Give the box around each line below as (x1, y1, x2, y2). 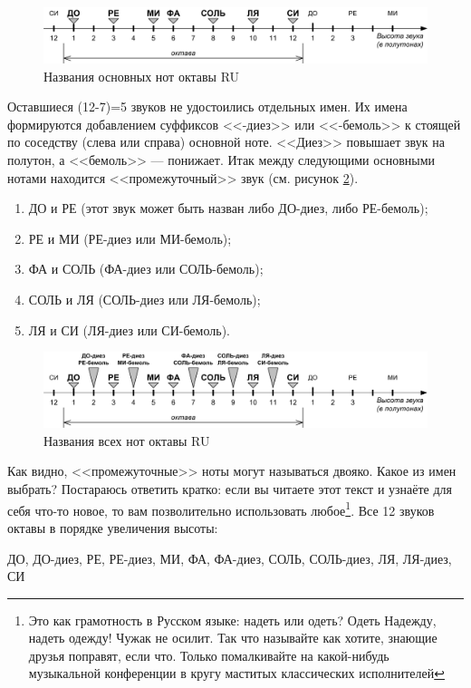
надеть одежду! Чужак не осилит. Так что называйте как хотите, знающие (28, 628, 437, 647)
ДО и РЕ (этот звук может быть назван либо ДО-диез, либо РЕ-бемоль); (28, 199, 428, 218)
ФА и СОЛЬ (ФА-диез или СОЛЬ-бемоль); (28, 259, 264, 278)
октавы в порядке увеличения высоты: (7, 518, 218, 537)
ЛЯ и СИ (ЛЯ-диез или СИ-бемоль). (28, 320, 230, 339)
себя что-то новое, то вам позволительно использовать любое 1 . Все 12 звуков (7, 498, 435, 519)
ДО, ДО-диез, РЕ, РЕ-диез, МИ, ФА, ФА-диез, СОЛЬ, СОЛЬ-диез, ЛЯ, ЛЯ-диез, (7, 548, 452, 567)
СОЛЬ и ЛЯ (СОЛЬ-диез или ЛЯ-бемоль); (28, 290, 261, 309)
